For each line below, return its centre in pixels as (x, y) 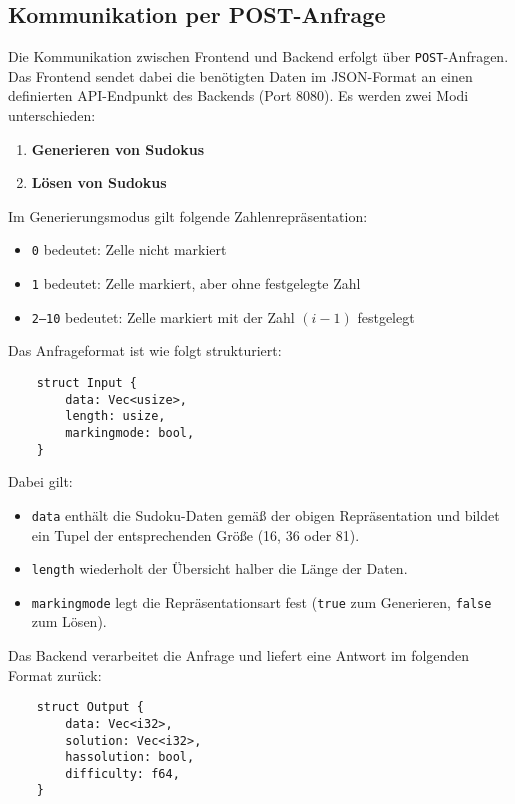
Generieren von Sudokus (118, 148)
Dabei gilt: (40, 481)
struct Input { (86, 382)
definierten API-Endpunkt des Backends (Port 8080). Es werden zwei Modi (238, 95)
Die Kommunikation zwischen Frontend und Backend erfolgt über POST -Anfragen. (258, 56)
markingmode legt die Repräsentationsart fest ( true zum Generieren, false (261, 601)
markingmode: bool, (130, 432)
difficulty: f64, (122, 773)
